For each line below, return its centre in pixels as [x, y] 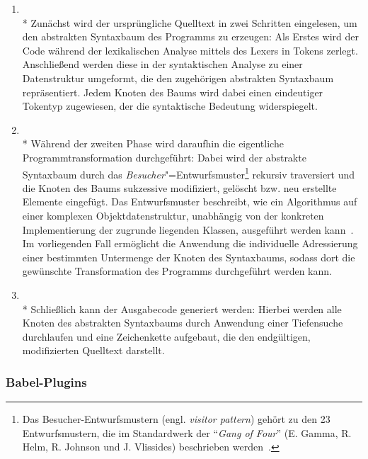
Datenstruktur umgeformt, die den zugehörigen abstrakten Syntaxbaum [178, 78]
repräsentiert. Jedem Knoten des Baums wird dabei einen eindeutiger [173, 92]
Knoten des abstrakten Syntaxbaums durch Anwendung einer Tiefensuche [183, 323]
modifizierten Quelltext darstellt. [93, 350]
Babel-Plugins [46, 381]
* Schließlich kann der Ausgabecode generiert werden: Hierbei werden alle [182, 308]
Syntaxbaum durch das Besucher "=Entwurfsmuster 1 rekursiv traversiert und [189, 173]
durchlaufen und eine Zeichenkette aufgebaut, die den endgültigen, [166, 336]
